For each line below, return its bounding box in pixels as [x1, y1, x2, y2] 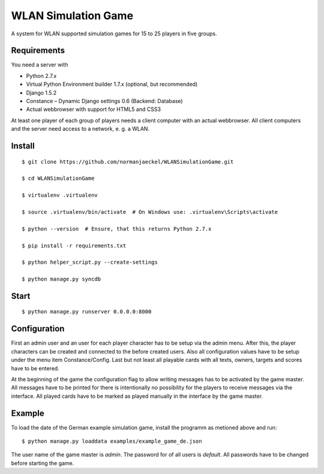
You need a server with [11, 61, 68, 68]
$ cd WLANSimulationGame [22, 175, 95, 182]
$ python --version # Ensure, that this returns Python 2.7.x [22, 225, 212, 232]
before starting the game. [11, 459, 74, 467]
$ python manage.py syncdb [22, 276, 101, 283]
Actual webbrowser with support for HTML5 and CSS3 [26, 105, 161, 113]
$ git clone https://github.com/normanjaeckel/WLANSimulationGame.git [22, 158, 234, 165]
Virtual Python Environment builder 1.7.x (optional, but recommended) [26, 81, 198, 88]
